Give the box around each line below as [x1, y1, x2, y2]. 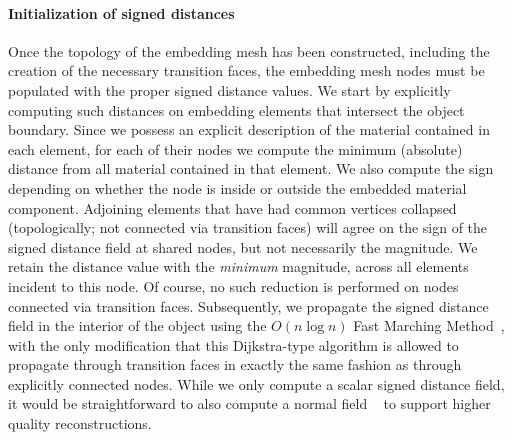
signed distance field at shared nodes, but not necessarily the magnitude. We [8, 236, 478, 257]
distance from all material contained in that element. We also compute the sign [8, 158, 494, 179]
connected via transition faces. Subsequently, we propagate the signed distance [8, 295, 489, 316]
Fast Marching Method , [353, 315, 505, 336]
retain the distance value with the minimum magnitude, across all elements [8, 256, 469, 277]
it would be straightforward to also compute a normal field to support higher [8, 393, 491, 414]
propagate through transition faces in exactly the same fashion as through [8, 354, 462, 375]
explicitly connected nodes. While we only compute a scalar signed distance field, [8, 373, 505, 394]
